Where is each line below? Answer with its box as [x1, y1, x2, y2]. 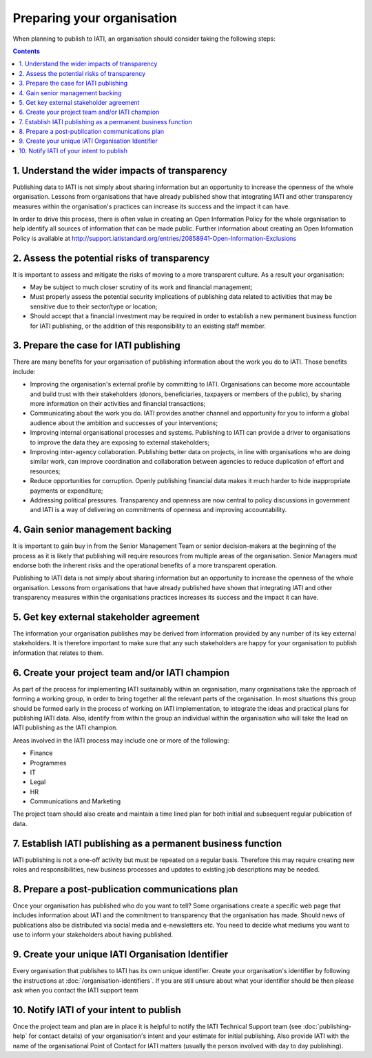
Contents [12, 47, 41, 55]
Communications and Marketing [30, 797, 121, 805]
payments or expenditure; [30, 487, 103, 495]
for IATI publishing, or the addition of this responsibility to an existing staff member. [30, 322, 267, 330]
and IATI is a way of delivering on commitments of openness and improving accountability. [30, 506, 287, 514]
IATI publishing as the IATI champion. [12, 723, 118, 732]
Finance [30, 749, 53, 757]
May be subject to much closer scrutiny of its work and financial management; [30, 283, 253, 291]
